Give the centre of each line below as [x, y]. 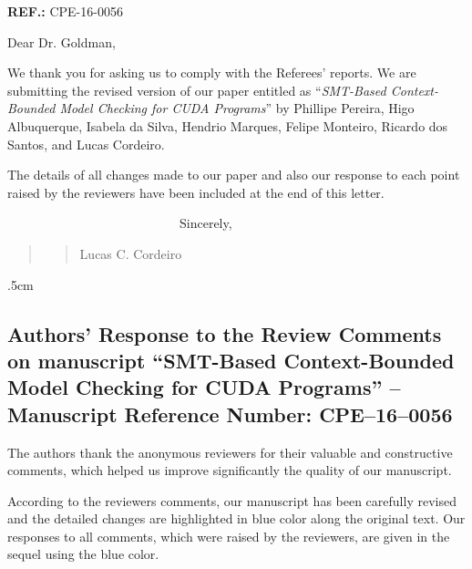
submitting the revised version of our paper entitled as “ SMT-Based [197, 90]
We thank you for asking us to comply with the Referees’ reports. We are [212, 72]
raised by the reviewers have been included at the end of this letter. [196, 192]
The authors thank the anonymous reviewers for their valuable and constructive [230, 452]
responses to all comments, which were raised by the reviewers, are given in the [229, 536]
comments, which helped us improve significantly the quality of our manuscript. [230, 470]
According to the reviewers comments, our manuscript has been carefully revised [232, 500]
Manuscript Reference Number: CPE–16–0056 [230, 414]
